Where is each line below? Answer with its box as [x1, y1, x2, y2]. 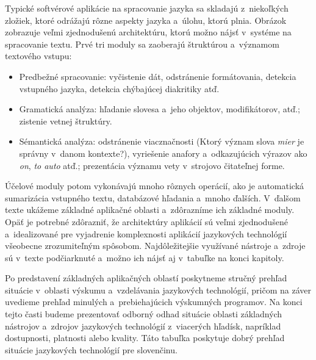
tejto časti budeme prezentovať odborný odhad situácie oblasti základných [5, 308, 282, 320]
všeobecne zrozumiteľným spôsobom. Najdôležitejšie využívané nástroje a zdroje [5, 239, 306, 252]
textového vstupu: [5, 49, 72, 62]
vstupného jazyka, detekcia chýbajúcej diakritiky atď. [19, 82, 220, 95]
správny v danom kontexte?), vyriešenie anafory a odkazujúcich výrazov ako [19, 146, 307, 159]
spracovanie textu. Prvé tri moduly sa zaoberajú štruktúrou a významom [5, 37, 279, 50]
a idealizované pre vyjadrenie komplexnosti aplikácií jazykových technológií [5, 227, 287, 240]
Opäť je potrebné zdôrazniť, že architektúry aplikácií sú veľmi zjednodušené [5, 215, 288, 228]
